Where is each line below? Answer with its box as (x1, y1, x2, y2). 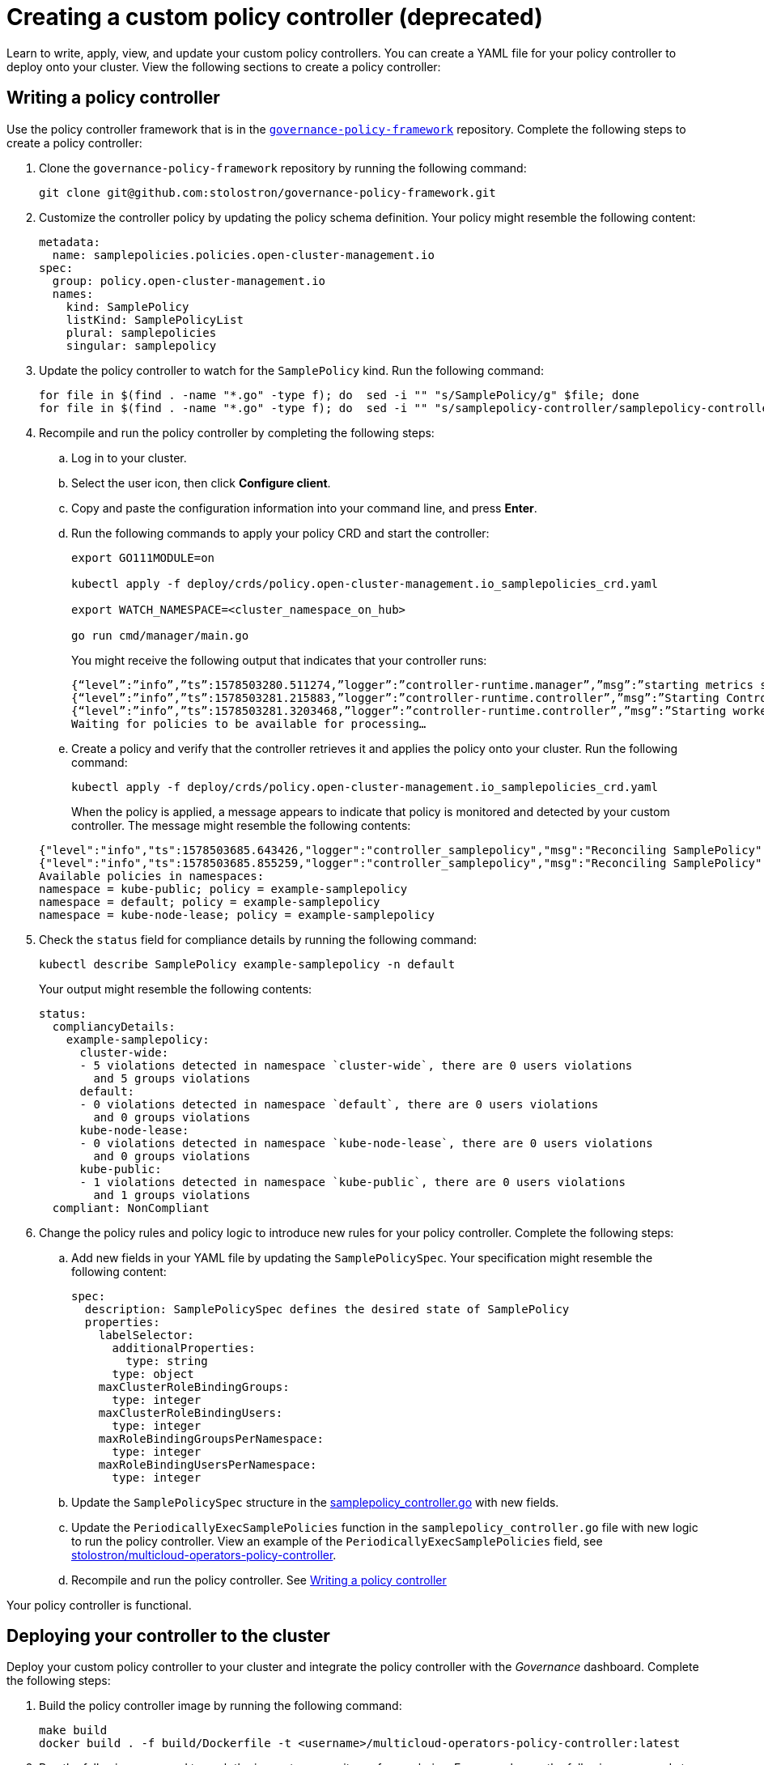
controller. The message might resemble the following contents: (71, 818, 411, 832)
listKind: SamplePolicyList (66, 313, 244, 326)
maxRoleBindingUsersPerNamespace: (98, 1457, 317, 1471)
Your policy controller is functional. (6, 1597, 192, 1612)
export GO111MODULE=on (71, 551, 215, 564)
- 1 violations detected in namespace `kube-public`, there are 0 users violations (79, 1175, 626, 1189)
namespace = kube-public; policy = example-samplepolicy (39, 882, 408, 895)
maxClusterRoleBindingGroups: (98, 1380, 290, 1393)
